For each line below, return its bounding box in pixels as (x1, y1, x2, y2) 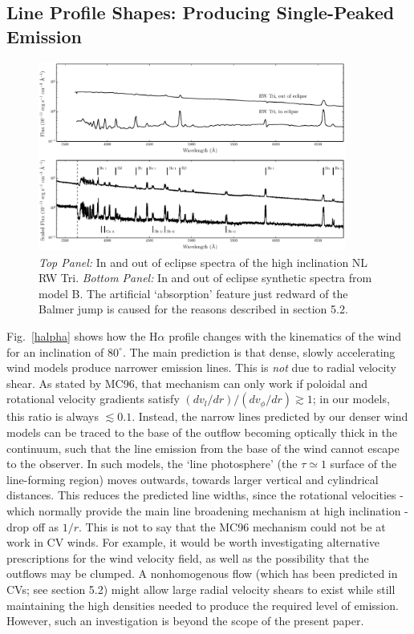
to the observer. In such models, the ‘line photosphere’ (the (6, 455, 298, 472)
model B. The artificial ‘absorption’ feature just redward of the (39, 285, 348, 301)
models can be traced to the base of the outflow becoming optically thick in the (6, 424, 398, 441)
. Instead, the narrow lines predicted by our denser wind (132, 408, 408, 425)
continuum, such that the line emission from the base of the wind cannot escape (6, 439, 400, 456)
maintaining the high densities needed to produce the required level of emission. (6, 596, 399, 613)
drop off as (6, 518, 59, 535)
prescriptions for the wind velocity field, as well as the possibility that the (6, 549, 369, 566)
